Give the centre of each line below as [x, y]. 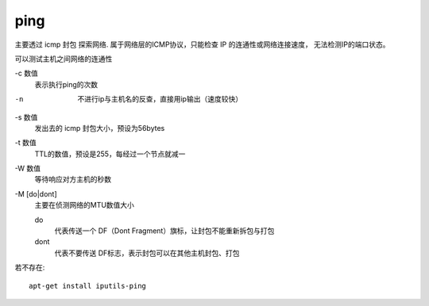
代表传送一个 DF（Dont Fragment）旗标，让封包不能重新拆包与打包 [164, 231]
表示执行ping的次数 [66, 84]
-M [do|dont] [36, 193]
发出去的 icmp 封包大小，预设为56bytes [100, 128]
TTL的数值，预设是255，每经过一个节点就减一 [110, 154]
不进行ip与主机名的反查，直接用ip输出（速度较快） [160, 99]
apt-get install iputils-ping [88, 286]
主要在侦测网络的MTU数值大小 [85, 205]
